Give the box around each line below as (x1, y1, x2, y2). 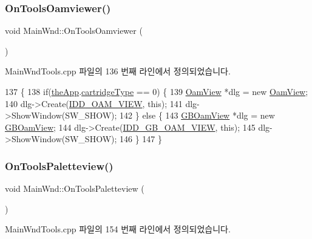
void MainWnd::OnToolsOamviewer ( (5, 24, 143, 37)
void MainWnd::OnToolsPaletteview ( (5, 182, 144, 195)
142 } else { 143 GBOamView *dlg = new (120, 109, 275, 122)
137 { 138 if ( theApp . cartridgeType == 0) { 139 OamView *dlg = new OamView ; (5, 85, 308, 97)
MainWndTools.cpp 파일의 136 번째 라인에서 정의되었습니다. (5, 65, 231, 77)
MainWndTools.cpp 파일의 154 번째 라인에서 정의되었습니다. (5, 223, 231, 235)
